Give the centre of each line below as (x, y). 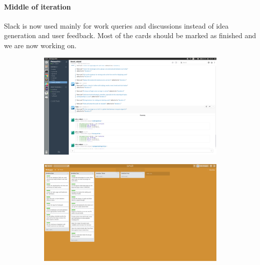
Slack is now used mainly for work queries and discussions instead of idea (116, 25)
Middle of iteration (38, 6)
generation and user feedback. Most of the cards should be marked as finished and (130, 35)
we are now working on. (40, 45)
